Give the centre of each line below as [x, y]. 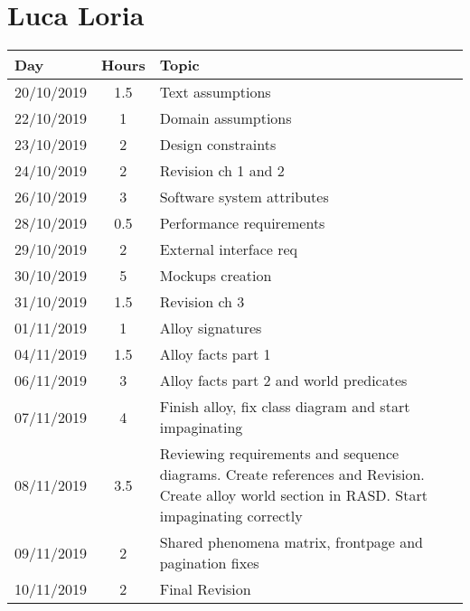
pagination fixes [209, 563]
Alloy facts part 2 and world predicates [283, 381]
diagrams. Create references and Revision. [292, 475]
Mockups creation [216, 276]
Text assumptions [215, 92]
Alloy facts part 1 [215, 354]
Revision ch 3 [202, 302]
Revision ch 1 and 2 [222, 171]
